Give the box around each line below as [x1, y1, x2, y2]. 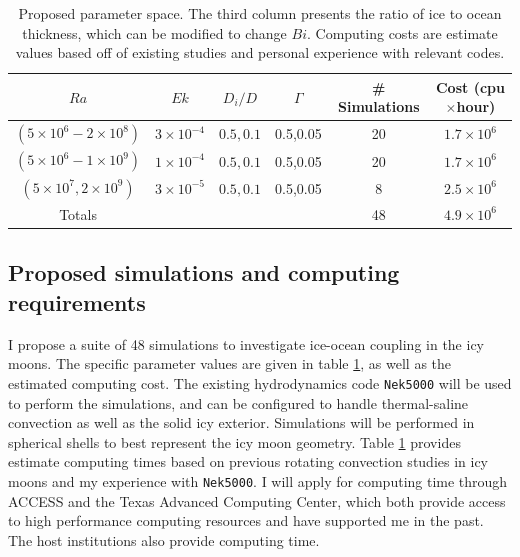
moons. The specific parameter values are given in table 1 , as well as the [8, 353, 451, 374]
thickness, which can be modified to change [22, 22, 287, 43]
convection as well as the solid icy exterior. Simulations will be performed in [8, 412, 475, 433]
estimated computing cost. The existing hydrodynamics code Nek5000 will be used [8, 372, 512, 393]
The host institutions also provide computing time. [8, 529, 320, 550]
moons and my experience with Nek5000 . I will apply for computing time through [8, 470, 508, 491]
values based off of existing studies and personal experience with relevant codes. [15, 42, 505, 63]
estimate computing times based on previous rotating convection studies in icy [8, 451, 489, 472]
